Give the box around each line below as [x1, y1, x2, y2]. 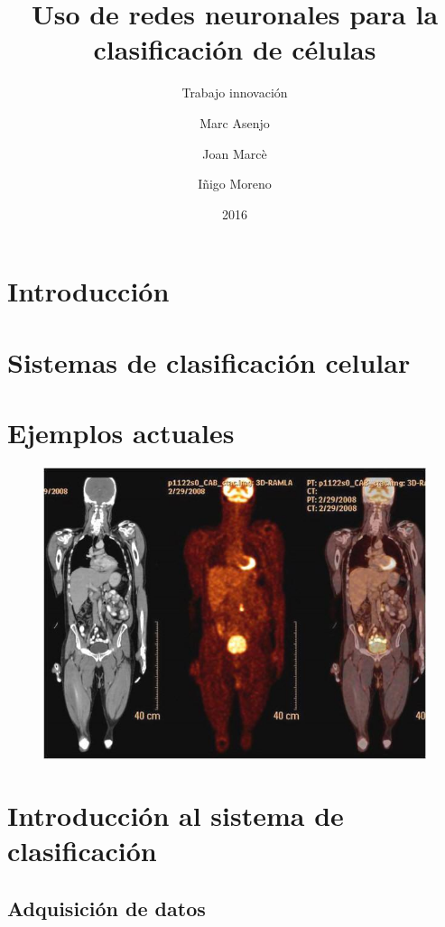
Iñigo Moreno [198, 174, 272, 193]
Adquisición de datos [7, 895, 206, 922]
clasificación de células [93, 31, 376, 68]
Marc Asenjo [199, 113, 270, 132]
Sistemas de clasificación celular [7, 343, 411, 380]
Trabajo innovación [181, 83, 288, 102]
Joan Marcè [202, 144, 267, 162]
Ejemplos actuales [7, 414, 235, 451]
